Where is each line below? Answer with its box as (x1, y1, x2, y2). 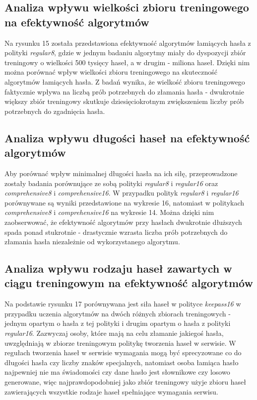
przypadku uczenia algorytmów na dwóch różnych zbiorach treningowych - (4, 308, 231, 318)
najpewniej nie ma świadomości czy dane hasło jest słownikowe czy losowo (4, 367, 230, 377)
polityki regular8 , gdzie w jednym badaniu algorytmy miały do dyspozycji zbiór (4, 47, 246, 58)
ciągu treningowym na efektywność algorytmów (4, 275, 253, 291)
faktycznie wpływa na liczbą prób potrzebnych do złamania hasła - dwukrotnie (4, 86, 244, 97)
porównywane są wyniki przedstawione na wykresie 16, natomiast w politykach (4, 197, 245, 207)
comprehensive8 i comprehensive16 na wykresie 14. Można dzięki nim (4, 207, 214, 217)
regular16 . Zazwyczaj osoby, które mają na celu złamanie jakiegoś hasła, (4, 328, 224, 338)
